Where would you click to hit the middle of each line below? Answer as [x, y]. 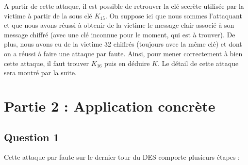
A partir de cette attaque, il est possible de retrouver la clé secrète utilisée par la [124, 6]
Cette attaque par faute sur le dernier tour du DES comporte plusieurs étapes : [122, 157]
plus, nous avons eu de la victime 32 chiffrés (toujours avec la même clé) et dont [123, 44]
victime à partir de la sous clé [48, 15]
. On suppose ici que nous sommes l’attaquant [174, 15]
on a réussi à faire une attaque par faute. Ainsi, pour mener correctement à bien [123, 53]
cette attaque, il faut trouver [47, 63]
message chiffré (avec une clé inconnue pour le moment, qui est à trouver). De [120, 34]
